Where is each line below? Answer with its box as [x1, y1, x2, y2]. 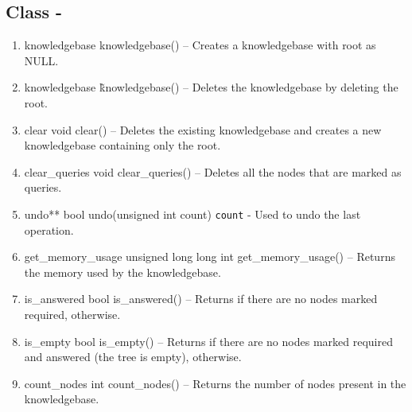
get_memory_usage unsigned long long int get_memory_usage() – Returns [24, 248, 395, 265]
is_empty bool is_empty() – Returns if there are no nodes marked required [24, 332, 393, 349]
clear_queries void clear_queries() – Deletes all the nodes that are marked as [24, 163, 402, 180]
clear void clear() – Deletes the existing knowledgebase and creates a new [24, 121, 382, 138]
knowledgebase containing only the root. [24, 137, 221, 154]
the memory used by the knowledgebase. [24, 263, 221, 280]
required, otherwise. [24, 305, 121, 322]
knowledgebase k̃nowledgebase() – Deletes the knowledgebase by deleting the [24, 79, 398, 95]
